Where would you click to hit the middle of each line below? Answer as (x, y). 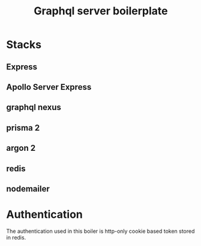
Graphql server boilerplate (101, 11)
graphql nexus (34, 107)
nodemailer (28, 189)
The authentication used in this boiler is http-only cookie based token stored (100, 231)
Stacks (24, 45)
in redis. (16, 237)
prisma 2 (23, 128)
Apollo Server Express (49, 87)
